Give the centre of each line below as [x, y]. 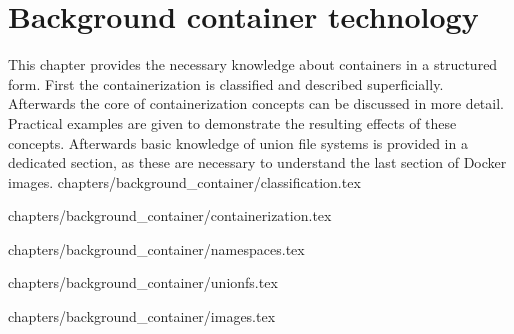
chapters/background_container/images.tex [142, 316]
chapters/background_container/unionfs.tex [143, 282]
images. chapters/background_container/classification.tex [184, 181]
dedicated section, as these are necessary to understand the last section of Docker [257, 162]
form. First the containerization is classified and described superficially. [226, 83]
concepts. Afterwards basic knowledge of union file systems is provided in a [238, 142]
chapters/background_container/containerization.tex [170, 215]
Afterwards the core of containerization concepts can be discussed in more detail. [256, 103]
